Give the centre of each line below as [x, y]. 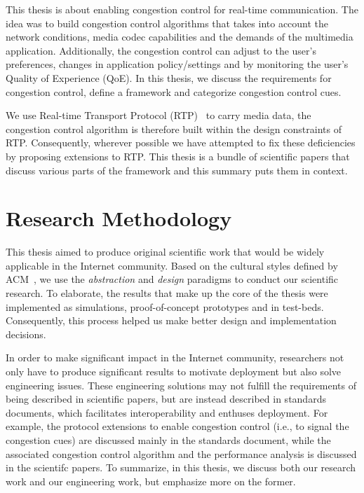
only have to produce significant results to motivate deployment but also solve [174, 371]
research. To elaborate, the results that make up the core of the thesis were [167, 293]
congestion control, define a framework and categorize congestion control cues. [174, 91]
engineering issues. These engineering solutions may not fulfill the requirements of [181, 385]
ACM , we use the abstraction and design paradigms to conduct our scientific [172, 279]
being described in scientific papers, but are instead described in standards [166, 399]
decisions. [26, 334]
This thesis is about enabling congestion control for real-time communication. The [182, 9]
